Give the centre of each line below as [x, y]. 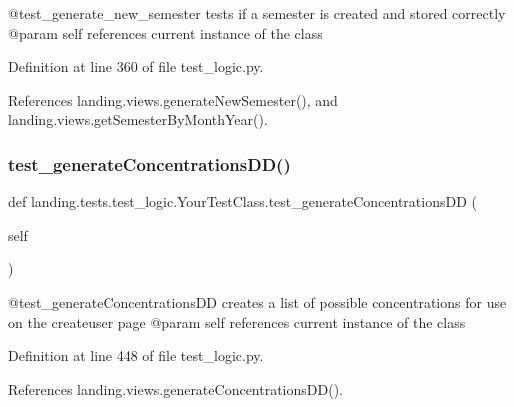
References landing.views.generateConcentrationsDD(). [175, 388]
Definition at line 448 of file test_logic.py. [136, 355]
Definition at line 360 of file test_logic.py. [136, 66]
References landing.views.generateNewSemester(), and [173, 99]
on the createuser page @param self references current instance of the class [237, 321]
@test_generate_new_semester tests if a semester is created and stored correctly [257, 13]
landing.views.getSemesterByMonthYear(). [138, 119]
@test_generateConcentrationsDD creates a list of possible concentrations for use [257, 301]
